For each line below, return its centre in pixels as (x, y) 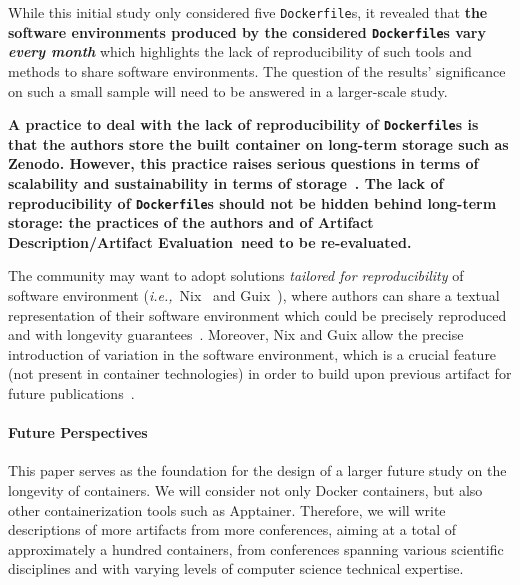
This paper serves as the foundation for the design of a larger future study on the (257, 470)
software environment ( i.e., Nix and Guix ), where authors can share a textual (254, 294)
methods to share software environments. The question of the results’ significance (257, 70)
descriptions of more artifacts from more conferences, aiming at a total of (232, 529)
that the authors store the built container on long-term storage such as (258, 143)
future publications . (71, 392)
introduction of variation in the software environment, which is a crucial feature (252, 353)
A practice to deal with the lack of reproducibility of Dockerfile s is (243, 124)
